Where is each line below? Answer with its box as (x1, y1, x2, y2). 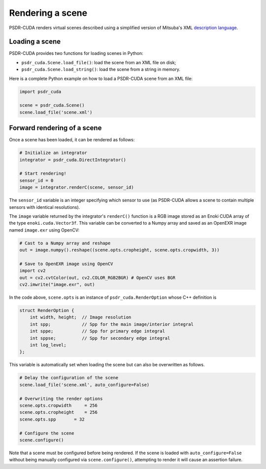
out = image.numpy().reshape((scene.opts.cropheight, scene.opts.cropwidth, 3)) (19, 247, 220, 253)
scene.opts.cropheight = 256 (19, 410, 98, 415)
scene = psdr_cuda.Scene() (19, 103, 85, 108)
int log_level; (30, 342, 66, 348)
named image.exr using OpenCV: (9, 227, 80, 233)
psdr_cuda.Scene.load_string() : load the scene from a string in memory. (21, 67, 181, 73)
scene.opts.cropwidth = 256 (19, 402, 98, 408)
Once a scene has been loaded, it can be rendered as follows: (9, 137, 135, 143)
